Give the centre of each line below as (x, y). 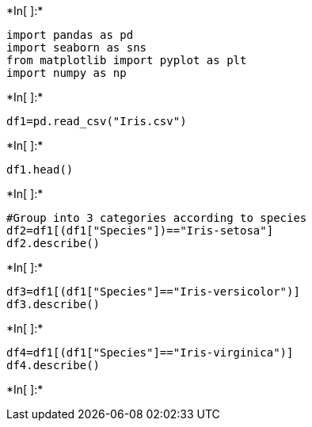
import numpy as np (67, 73)
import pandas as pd (70, 35)
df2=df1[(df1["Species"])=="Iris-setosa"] (140, 231)
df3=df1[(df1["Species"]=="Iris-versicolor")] (153, 292)
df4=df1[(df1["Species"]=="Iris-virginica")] (150, 353)
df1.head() (40, 170)
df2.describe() (53, 243)
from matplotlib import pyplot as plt (127, 60)
